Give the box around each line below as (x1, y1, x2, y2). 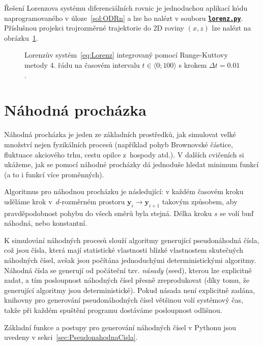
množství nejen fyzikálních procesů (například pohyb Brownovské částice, (4, 139, 233, 149)
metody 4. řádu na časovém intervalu (24, 60, 140, 70)
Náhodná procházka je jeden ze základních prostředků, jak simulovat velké (4, 129, 236, 140)
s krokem (179, 60, 207, 70)
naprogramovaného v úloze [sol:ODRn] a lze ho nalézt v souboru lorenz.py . (4, 12, 243, 23)
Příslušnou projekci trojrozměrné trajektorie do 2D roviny (4, 22, 185, 33)
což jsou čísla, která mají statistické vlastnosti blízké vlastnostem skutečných (4, 245, 244, 255)
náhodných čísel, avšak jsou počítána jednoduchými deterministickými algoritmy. (4, 255, 256, 265)
